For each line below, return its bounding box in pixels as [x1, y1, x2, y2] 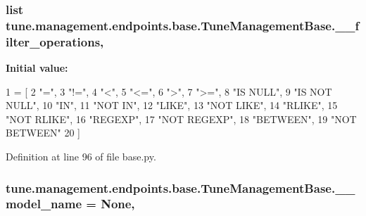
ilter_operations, [6, 32, 104, 50]
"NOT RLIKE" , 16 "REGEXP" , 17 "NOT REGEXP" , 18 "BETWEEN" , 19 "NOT [6, 111, 357, 126]
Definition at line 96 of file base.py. [6, 149, 156, 164]
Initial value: [6, 61, 68, 75]
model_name [6, 195, 82, 212]
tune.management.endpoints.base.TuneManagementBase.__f [6, 16, 360, 34]
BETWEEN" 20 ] [6, 125, 80, 140]
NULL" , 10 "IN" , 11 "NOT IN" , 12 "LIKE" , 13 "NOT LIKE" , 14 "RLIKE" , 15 [6, 98, 338, 113]
